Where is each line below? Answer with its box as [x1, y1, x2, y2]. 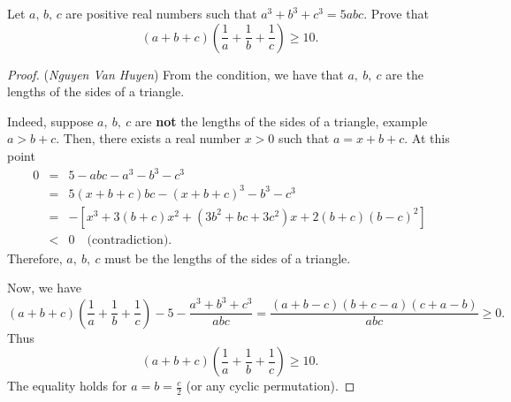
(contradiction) [87, 233, 169, 247]
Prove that [370, 4, 429, 22]
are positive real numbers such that [65, 4, 257, 22]
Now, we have [7, 278, 81, 297]
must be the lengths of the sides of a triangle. [104, 248, 351, 267]
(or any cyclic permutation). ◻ [186, 376, 355, 395]
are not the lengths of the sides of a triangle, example [134, 111, 428, 130]
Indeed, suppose [7, 111, 94, 130]
